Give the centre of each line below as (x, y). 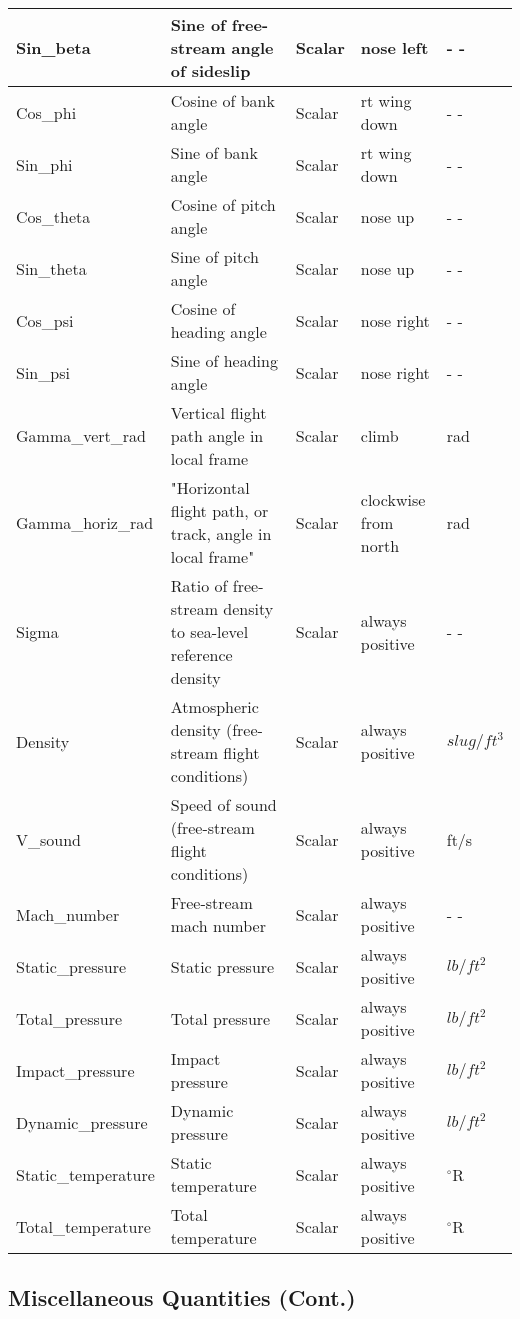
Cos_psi (45, 320)
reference (201, 654)
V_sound (48, 839)
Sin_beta (53, 47)
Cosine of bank (222, 100)
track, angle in (221, 533)
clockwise (393, 499)
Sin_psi (43, 372)
